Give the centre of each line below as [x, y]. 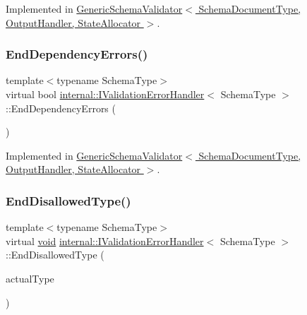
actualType [30, 278]
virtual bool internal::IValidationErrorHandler [105, 94]
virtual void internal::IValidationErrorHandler [105, 240]
